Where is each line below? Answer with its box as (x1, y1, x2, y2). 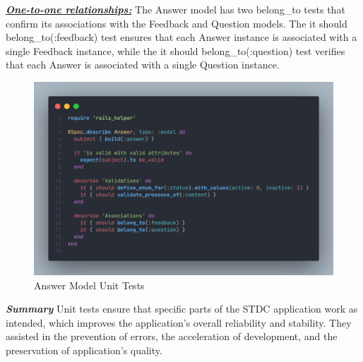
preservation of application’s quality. (6, 343, 162, 358)
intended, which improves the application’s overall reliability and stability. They (6, 315, 352, 330)
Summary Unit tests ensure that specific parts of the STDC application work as (6, 301, 358, 316)
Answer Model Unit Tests (34, 277, 145, 292)
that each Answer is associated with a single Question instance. (6, 57, 280, 72)
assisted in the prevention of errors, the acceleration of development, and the (6, 329, 338, 344)
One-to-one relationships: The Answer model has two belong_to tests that (6, 2, 345, 16)
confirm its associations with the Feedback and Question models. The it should (6, 16, 347, 30)
